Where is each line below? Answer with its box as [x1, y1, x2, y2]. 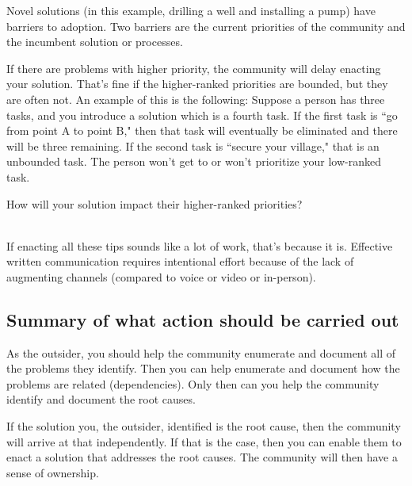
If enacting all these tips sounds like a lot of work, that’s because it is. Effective [6, 237, 393, 254]
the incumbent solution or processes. [6, 33, 183, 50]
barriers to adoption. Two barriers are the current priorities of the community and [6, 17, 406, 34]
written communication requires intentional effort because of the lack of [6, 253, 354, 270]
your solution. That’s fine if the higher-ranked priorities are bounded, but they [6, 75, 388, 92]
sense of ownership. [6, 464, 99, 480]
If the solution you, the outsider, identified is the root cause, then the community [6, 418, 401, 434]
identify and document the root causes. [6, 391, 196, 408]
